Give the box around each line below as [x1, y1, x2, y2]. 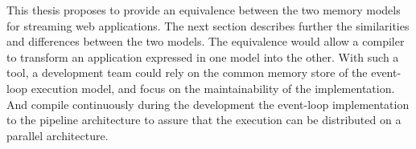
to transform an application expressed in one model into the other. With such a [6, 48, 399, 65]
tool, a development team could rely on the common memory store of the [6, 64, 368, 81]
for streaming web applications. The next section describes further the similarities [6, 17, 410, 34]
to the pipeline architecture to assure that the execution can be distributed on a [6, 111, 402, 128]
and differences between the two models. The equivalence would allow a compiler [6, 33, 405, 50]
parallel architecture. [6, 127, 109, 143]
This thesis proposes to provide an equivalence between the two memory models [6, 2, 401, 18]
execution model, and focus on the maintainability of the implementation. [31, 79, 395, 96]
